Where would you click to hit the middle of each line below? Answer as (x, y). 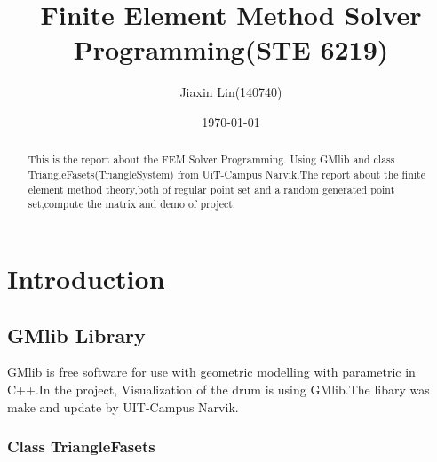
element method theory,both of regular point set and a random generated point (211, 189)
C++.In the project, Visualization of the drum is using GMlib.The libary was (218, 389)
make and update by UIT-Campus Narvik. (123, 406)
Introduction (86, 278)
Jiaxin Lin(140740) (231, 92)
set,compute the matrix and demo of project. (132, 204)
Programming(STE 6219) (231, 49)
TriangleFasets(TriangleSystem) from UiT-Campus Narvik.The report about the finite (227, 174)
